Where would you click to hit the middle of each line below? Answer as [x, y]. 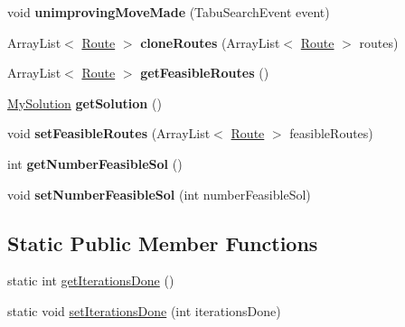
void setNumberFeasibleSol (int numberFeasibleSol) [159, 194]
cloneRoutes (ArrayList [210, 42]
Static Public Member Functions [163, 243]
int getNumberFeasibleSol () [95, 163]
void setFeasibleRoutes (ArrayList [109, 133]
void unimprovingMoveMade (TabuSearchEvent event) [169, 12]
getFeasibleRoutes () [205, 73]
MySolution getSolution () [85, 103]
